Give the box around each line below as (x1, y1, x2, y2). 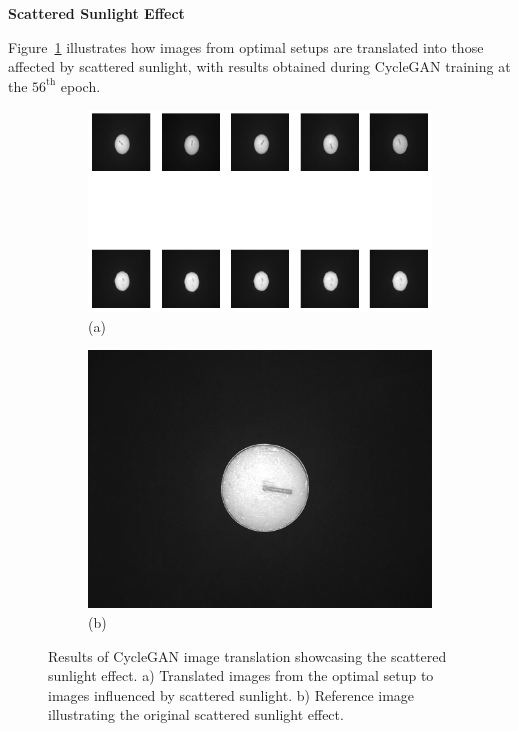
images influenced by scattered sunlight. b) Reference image (48, 684, 415, 705)
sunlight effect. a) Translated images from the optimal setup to (48, 665, 434, 686)
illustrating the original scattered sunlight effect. (48, 704, 344, 725)
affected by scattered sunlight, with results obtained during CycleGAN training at (8, 56, 511, 77)
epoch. (60, 75, 101, 96)
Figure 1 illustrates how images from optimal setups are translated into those (8, 36, 484, 57)
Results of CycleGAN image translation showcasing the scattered (48, 645, 447, 666)
